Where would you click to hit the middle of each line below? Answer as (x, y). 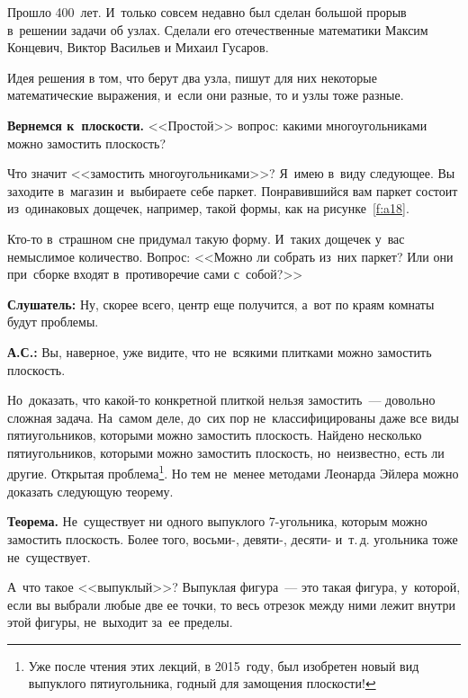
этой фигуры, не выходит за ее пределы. (120, 622)
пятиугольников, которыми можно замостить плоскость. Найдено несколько (215, 435)
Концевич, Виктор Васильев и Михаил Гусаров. (138, 47)
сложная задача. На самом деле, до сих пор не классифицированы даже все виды (233, 417)
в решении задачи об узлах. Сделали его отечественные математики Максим (218, 29)
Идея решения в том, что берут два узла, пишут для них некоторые (192, 77)
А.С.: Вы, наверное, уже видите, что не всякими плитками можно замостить (220, 351)
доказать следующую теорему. (90, 491)
